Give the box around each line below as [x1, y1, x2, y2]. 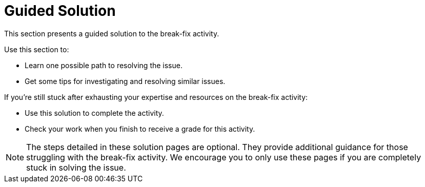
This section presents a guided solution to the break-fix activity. [4, 29, 219, 38]
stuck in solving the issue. [26, 162, 126, 173]
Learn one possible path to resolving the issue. [25, 60, 183, 70]
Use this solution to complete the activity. [25, 108, 164, 117]
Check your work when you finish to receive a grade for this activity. [25, 124, 255, 133]
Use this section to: [4, 45, 69, 54]
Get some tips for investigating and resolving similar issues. [25, 76, 226, 86]
